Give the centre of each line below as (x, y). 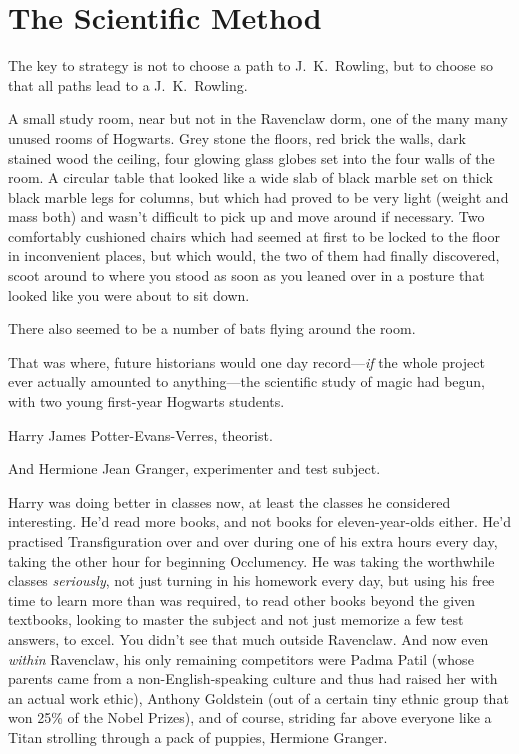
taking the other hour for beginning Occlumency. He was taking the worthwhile (251, 560)
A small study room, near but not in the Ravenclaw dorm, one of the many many (258, 118)
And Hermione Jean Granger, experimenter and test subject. (194, 468)
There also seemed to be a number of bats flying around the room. (212, 328)
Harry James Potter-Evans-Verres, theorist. (140, 434)
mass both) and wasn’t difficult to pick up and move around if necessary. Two (246, 216)
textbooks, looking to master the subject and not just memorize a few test (236, 619)
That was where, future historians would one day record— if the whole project (246, 361)
